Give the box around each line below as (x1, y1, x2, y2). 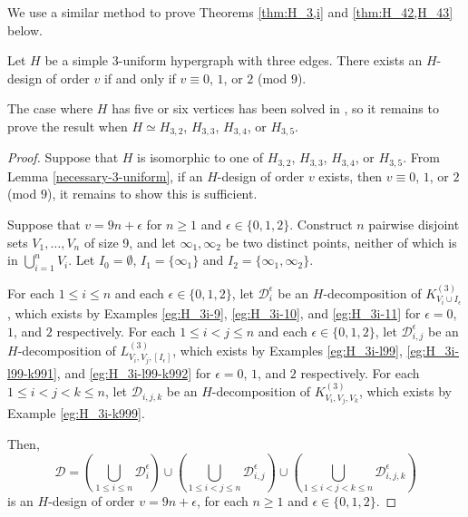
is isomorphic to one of (137, 148, 264, 167)
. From (403, 148, 440, 167)
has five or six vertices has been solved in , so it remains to (112, 99, 439, 118)
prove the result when (7, 116, 128, 135)
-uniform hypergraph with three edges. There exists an (118, 51, 423, 70)
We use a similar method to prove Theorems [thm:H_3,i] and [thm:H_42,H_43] (7, 3, 453, 21)
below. (7, 20, 43, 39)
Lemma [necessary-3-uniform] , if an (7, 166, 203, 185)
